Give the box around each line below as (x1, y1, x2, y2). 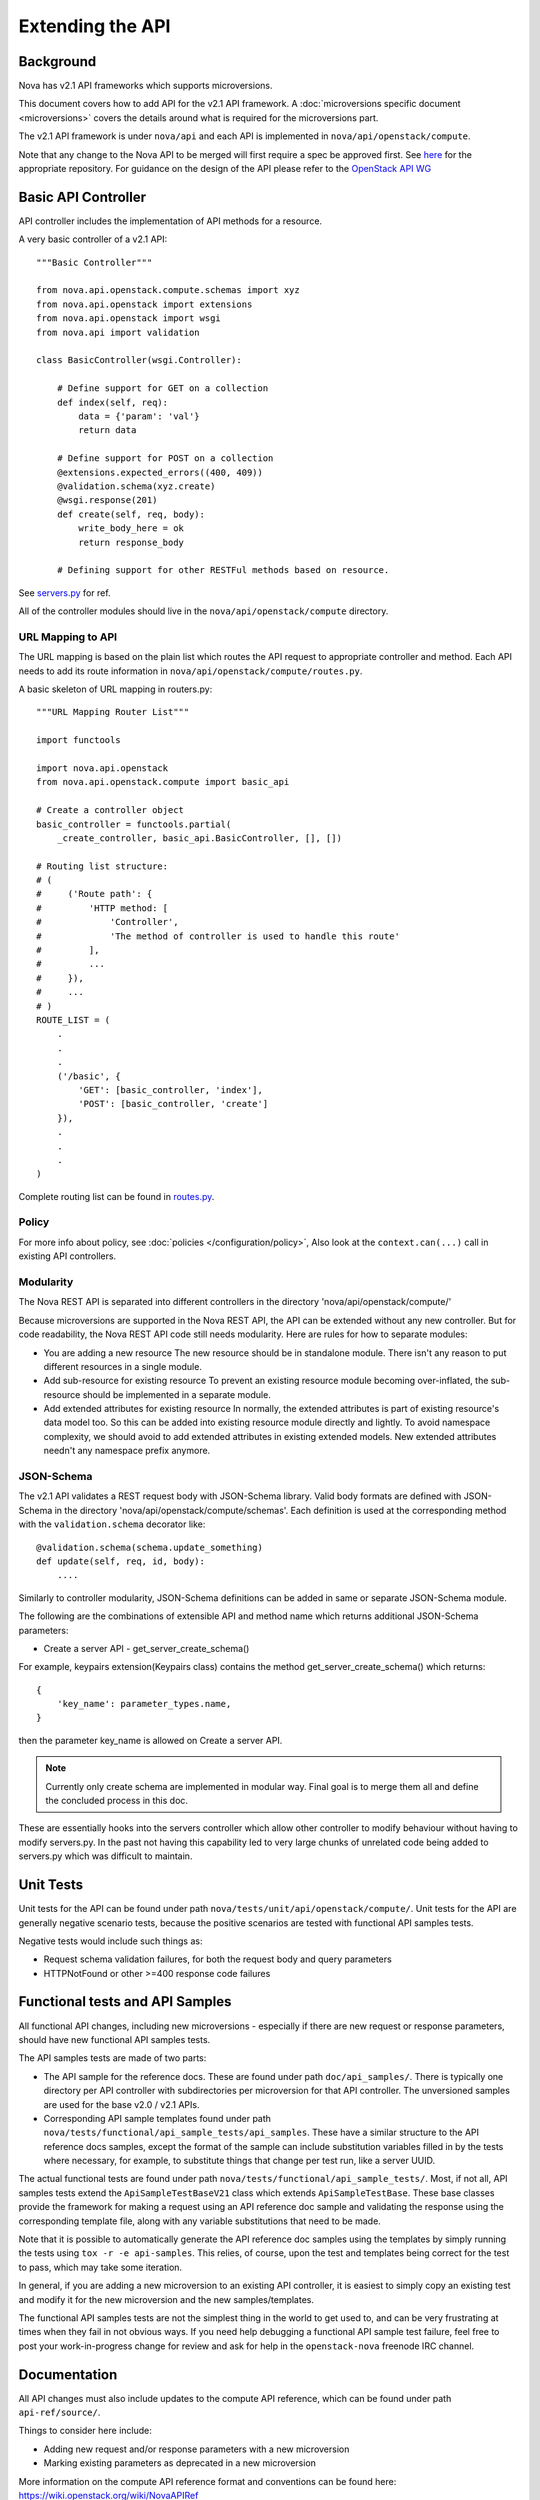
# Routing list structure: (36, 860, 169, 872)
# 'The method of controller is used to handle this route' (36, 930, 400, 942)
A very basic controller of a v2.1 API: (18, 233, 168, 245)
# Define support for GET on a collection (56, 383, 269, 394)
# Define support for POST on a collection (56, 453, 274, 464)
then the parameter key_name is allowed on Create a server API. (18, 1734, 283, 1746)
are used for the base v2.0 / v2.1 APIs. (43, 2098, 200, 2110)
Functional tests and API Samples (18, 1993, 232, 2010)
